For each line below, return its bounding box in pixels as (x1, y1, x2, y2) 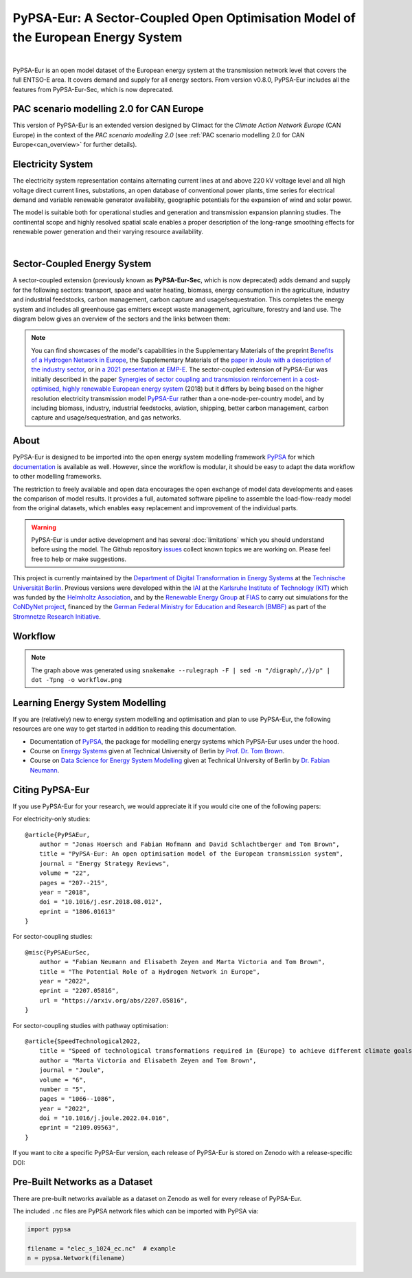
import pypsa (27, 1225, 71, 1233)
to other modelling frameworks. (12, 472, 102, 481)
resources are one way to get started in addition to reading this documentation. (12, 724, 237, 733)
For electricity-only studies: (12, 814, 91, 823)
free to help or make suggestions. (31, 555, 127, 563)
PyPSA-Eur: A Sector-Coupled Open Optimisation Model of (12, 10, 356, 25)
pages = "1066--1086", (38, 1095, 116, 1103)
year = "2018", (38, 888, 91, 896)
